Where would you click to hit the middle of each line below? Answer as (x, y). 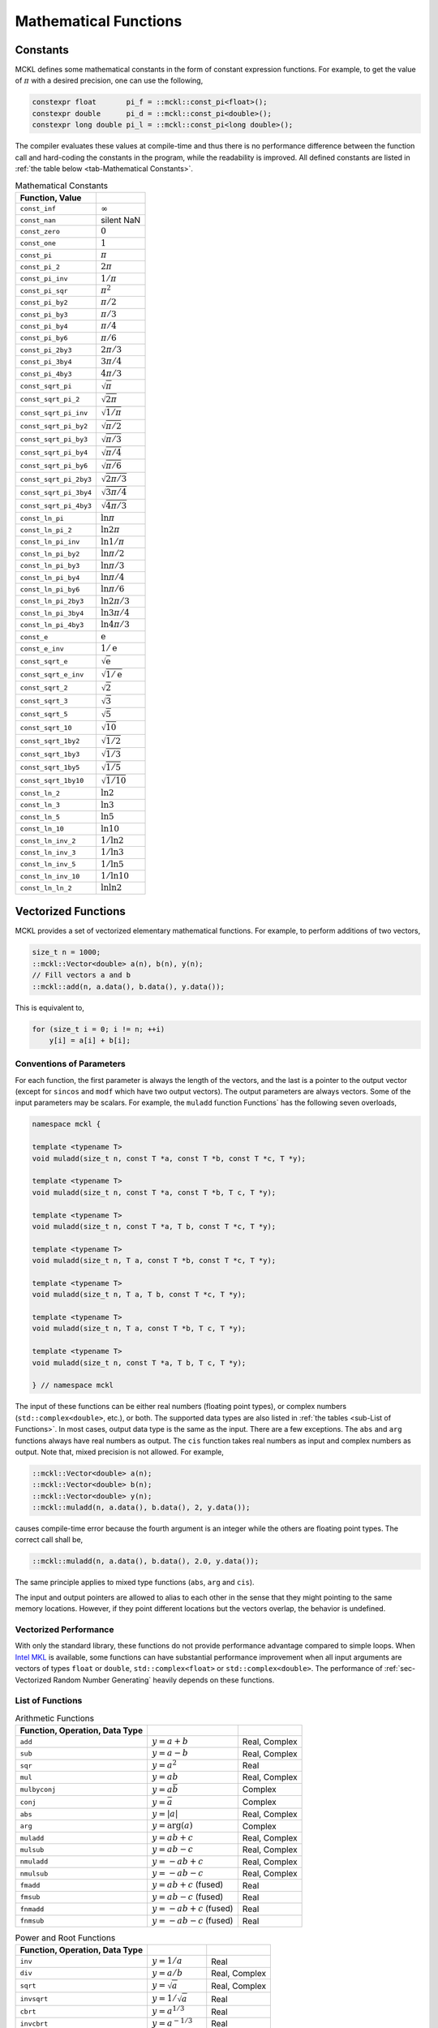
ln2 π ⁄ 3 (115, 601)
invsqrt (34, 1999)
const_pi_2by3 (46, 350)
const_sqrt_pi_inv (54, 412)
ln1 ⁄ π (113, 541)
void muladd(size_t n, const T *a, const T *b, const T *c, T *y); (169, 1158)
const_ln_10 (42, 829)
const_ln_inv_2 (48, 841)
